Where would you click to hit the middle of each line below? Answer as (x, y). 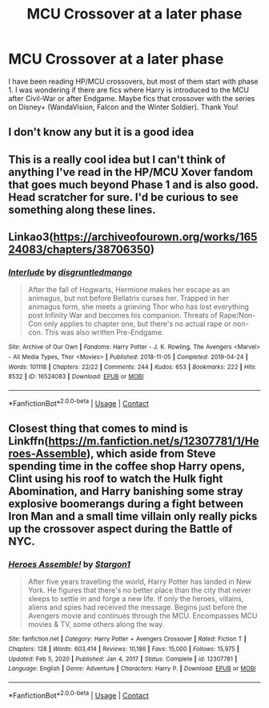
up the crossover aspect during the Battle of (120, 529)
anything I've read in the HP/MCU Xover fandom (131, 172)
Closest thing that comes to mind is (98, 429)
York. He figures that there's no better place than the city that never (140, 590)
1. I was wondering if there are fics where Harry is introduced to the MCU (129, 90)
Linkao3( (31, 237)
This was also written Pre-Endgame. (104, 332)
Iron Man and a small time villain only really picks (133, 517)
